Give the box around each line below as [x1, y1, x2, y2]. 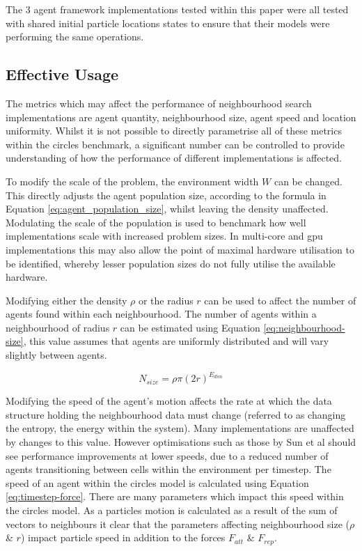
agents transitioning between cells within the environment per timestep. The [6, 462, 331, 476]
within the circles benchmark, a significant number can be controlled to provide [6, 137, 345, 151]
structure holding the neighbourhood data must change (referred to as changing [6, 407, 346, 421]
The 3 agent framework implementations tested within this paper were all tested [6, 2, 349, 16]
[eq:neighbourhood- [263, 320, 345, 334]
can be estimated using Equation [120, 320, 260, 334]
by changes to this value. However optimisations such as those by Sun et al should [6, 434, 356, 449]
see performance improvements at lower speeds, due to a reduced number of [6, 448, 329, 463]
